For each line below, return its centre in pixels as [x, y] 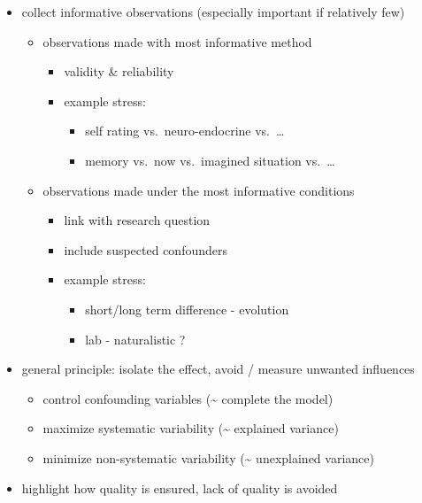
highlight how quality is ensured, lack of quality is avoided [180, 488]
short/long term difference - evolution [187, 309]
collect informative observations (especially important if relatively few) [213, 12]
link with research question [137, 220]
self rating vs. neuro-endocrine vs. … [185, 131]
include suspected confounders [146, 249]
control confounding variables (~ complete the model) [188, 398]
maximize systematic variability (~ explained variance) [191, 428]
